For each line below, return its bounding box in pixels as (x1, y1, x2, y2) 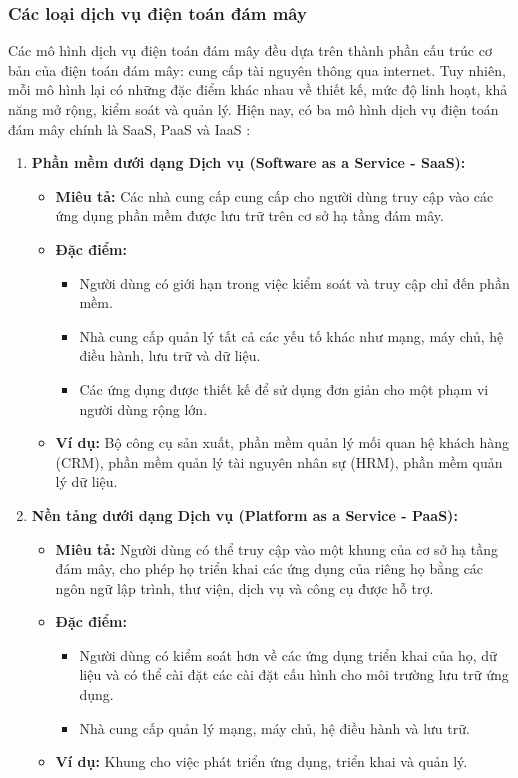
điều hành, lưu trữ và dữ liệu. (79, 345, 261, 366)
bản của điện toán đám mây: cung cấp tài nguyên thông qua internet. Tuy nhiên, (8, 59, 506, 80)
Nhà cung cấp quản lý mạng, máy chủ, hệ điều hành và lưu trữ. (79, 717, 470, 738)
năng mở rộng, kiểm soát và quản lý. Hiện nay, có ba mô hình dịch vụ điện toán (8, 99, 499, 119)
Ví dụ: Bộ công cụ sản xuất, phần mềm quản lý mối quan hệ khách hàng (55, 432, 509, 453)
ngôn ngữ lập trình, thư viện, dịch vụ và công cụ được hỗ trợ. (55, 577, 434, 598)
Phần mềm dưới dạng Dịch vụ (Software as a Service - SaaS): (31, 152, 466, 173)
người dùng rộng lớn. (79, 398, 208, 419)
